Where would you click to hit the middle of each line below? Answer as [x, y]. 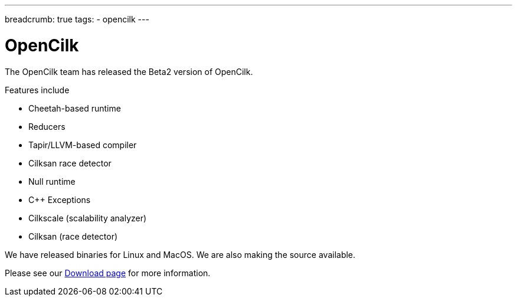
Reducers [47, 126]
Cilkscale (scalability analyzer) [88, 218]
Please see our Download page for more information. [108, 273]
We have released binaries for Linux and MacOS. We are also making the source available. [180, 254]
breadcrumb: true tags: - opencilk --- [77, 19]
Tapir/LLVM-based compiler [83, 145]
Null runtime [52, 181]
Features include [37, 90]
